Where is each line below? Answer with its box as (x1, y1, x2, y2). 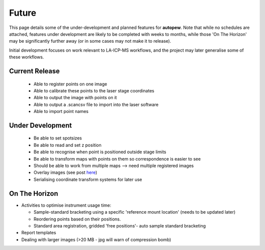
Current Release (9, 67, 60, 75)
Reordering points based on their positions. (33, 216, 121, 222)
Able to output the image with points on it (33, 95, 117, 101)
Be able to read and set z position (33, 142, 102, 148)
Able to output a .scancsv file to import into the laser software (33, 101, 159, 108)
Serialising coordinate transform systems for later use (33, 176, 142, 182)
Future (9, 7, 37, 18)
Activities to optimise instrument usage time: (21, 202, 111, 208)
